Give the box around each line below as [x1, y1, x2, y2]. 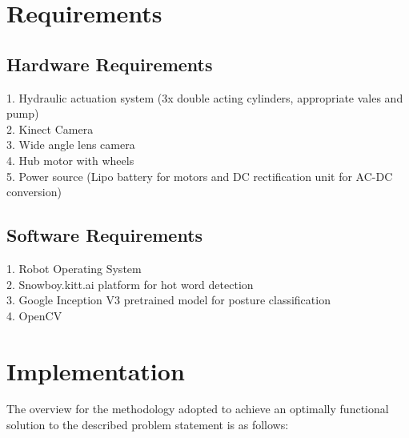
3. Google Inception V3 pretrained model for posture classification [6, 291, 331, 308]
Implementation [6, 354, 185, 387]
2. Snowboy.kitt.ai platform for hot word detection [6, 275, 254, 292]
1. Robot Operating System [6, 259, 142, 276]
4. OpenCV [6, 307, 62, 323]
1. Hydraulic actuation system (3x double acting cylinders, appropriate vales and [6, 89, 403, 106]
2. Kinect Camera [6, 120, 94, 137]
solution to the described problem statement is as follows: [6, 416, 289, 433]
